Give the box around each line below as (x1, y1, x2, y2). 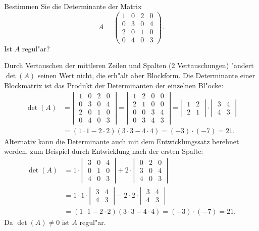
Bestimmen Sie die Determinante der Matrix (4, 1, 142, 11)
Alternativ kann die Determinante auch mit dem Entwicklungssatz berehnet (4, 136, 239, 146)
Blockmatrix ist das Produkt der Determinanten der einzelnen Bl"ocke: (4, 80, 224, 90)
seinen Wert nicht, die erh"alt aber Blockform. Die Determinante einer (37, 70, 255, 80)
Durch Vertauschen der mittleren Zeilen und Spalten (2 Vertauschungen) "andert (4, 60, 254, 71)
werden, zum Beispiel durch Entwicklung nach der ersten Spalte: (4, 146, 203, 156)
